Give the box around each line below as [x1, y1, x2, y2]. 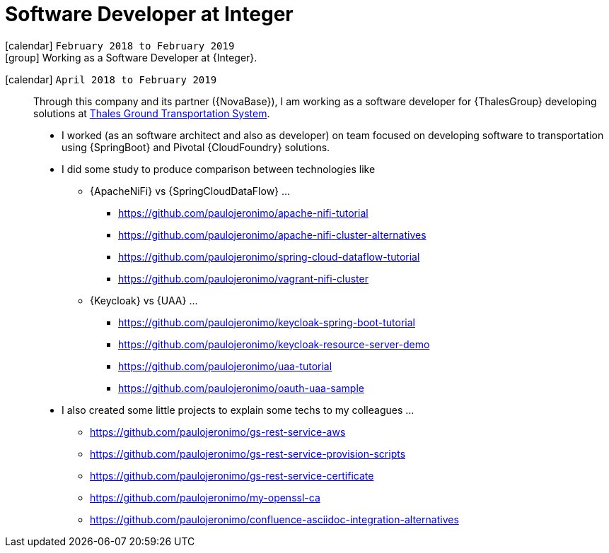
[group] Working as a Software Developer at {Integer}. [5, 51, 257, 64]
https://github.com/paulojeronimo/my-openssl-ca [90, 491, 320, 504]
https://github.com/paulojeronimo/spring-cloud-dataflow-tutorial [118, 250, 420, 263]
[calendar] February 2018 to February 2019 [5, 39, 235, 52]
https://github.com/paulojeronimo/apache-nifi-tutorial [118, 206, 369, 219]
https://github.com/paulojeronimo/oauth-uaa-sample [118, 381, 364, 394]
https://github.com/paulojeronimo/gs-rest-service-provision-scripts [90, 447, 406, 460]
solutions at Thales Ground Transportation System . [33, 107, 270, 119]
